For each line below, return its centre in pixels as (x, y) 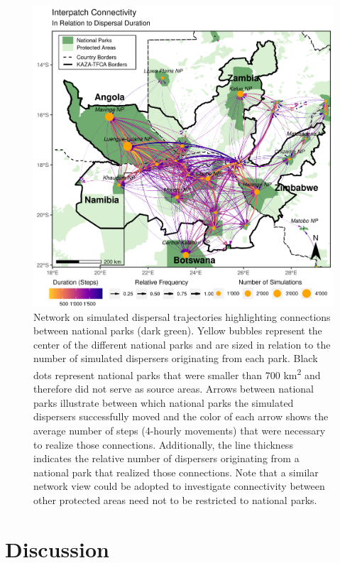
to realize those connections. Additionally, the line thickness (163, 444)
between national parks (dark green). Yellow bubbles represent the (178, 330)
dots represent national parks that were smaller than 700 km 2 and (177, 373)
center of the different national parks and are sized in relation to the (182, 344)
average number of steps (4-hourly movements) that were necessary (180, 430)
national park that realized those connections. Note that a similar (176, 472)
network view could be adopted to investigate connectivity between (179, 486)
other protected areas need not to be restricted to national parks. (175, 499)
